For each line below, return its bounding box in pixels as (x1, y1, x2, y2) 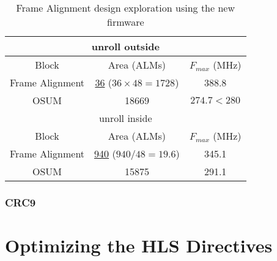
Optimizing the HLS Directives (5, 233, 273, 258)
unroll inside (99, 111, 152, 125)
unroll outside (91, 39, 160, 53)
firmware (107, 15, 144, 29)
